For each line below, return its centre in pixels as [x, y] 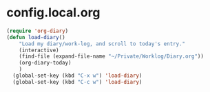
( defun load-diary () [36, 37]
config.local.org [53, 13]
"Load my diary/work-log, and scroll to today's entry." [102, 44]
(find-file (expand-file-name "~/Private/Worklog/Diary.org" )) [112, 56]
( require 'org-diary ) [38, 31]
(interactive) [39, 50]
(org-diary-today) [45, 63]
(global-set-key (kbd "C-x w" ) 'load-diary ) [77, 76]
